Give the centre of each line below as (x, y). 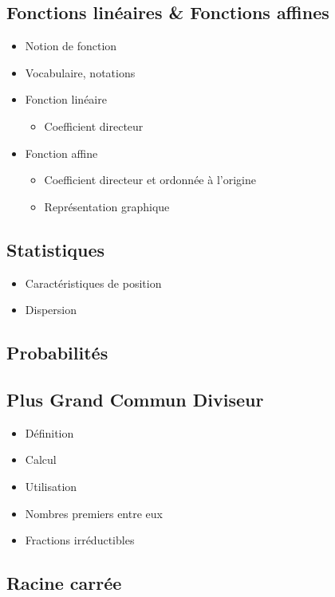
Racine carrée (64, 583)
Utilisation (51, 486)
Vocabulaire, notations (80, 72)
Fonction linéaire (66, 99)
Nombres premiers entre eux (94, 513)
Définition (49, 432)
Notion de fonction (71, 46)
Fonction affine (61, 153)
